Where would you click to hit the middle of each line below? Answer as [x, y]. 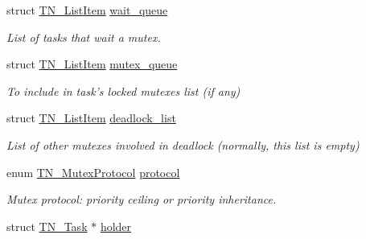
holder [116, 226]
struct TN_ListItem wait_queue [87, 10]
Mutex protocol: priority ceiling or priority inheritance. [142, 199]
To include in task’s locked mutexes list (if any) [123, 91]
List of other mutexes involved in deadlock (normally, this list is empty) [183, 144]
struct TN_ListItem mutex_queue [92, 64]
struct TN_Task [47, 226]
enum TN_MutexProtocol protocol [93, 172]
